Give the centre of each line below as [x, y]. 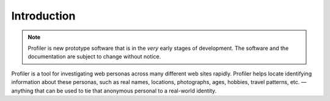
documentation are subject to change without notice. [94, 57]
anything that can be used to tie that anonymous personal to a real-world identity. [114, 91]
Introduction [43, 16]
